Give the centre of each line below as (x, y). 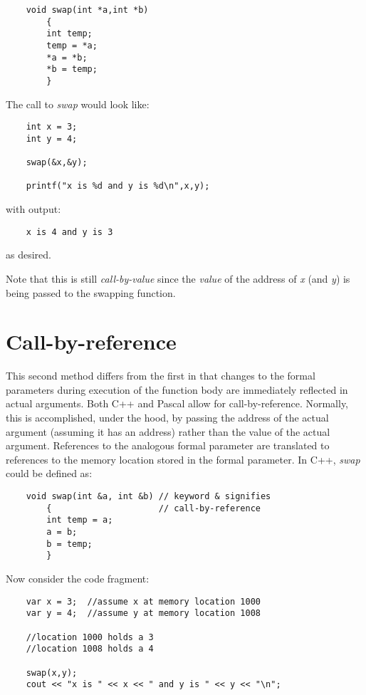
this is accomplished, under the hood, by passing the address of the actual (167, 418)
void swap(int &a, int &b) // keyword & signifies (148, 497)
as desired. (28, 255)
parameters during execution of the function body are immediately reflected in (177, 389)
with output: (33, 209)
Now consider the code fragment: (78, 578)
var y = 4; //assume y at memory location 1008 (143, 613)
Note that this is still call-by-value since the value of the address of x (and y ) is (178, 278)
